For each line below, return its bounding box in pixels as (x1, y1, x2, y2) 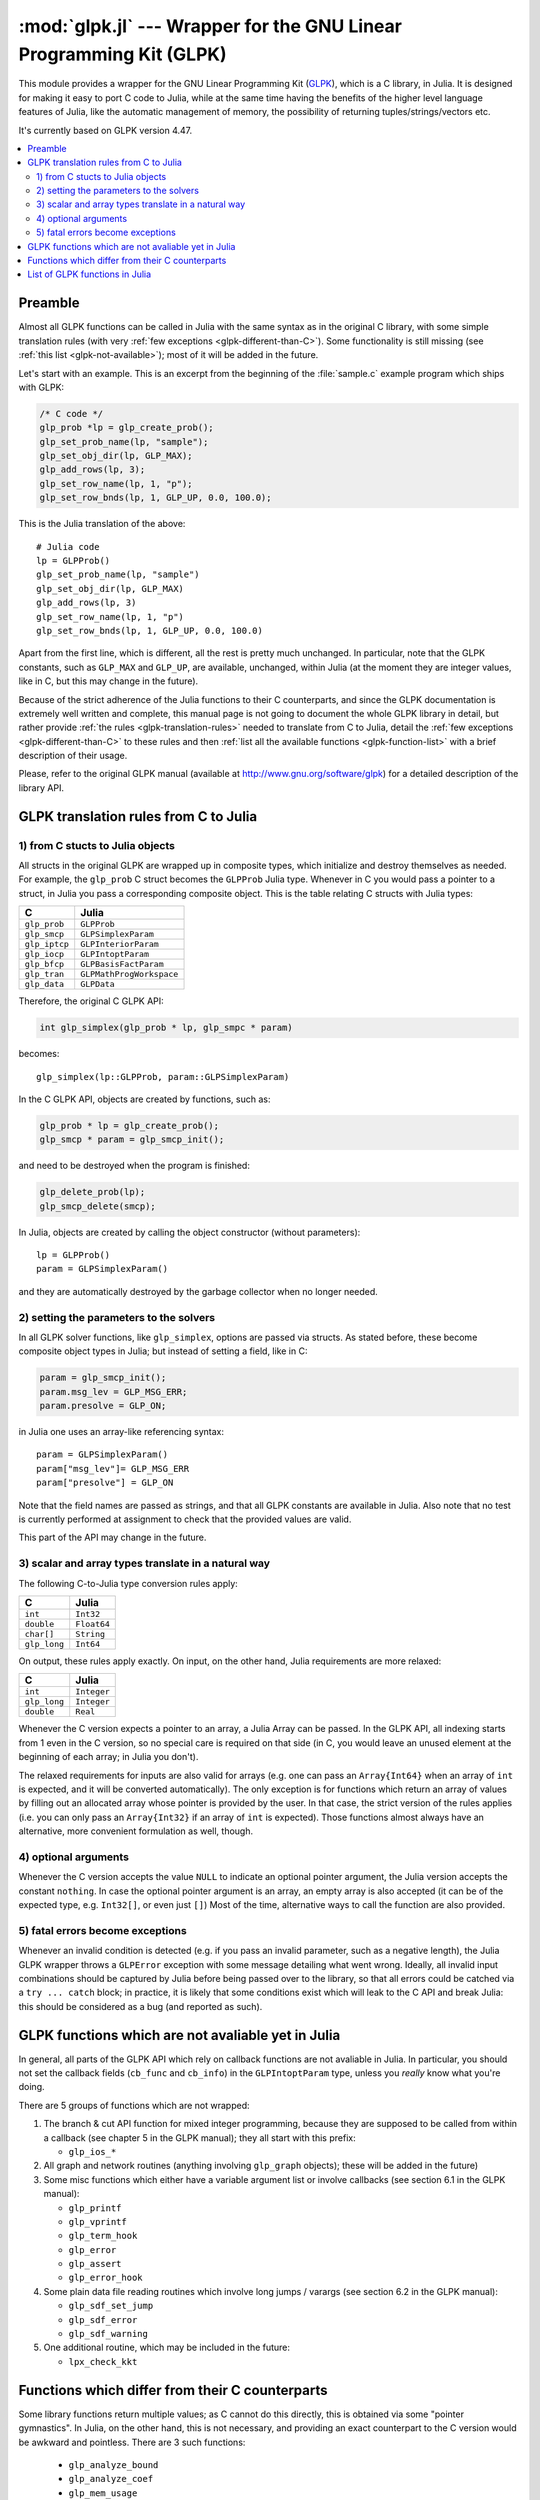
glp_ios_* (68, 2146, 117, 2157)
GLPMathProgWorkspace (80, 969, 179, 980)
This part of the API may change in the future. (18, 1531, 207, 1544)
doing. (18, 2081, 45, 2093)
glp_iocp (24, 949, 65, 960)
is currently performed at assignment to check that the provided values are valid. (18, 1513, 352, 1525)
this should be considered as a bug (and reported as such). (18, 2000, 263, 2012)
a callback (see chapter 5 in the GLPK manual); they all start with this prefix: (43, 2131, 356, 2144)
